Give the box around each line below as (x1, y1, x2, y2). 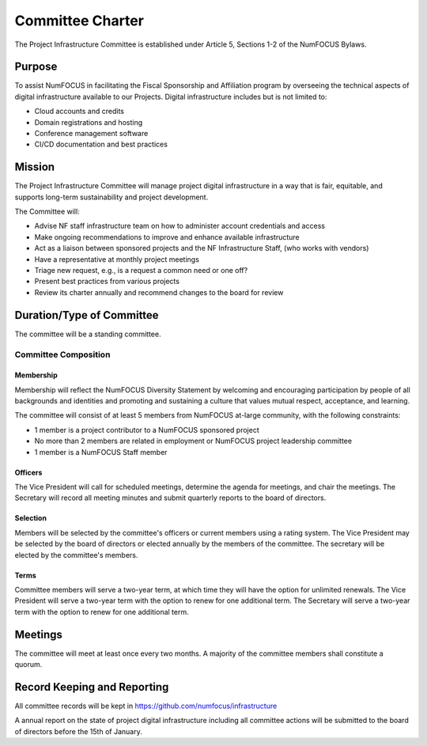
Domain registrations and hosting (34, 117, 142, 127)
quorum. (14, 660, 43, 669)
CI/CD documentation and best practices (34, 139, 168, 150)
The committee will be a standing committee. (14, 329, 161, 339)
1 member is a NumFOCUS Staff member (34, 447, 168, 456)
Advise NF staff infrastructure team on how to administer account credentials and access (34, 222, 326, 231)
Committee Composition (14, 349, 111, 360)
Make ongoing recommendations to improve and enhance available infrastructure (34, 232, 300, 241)
